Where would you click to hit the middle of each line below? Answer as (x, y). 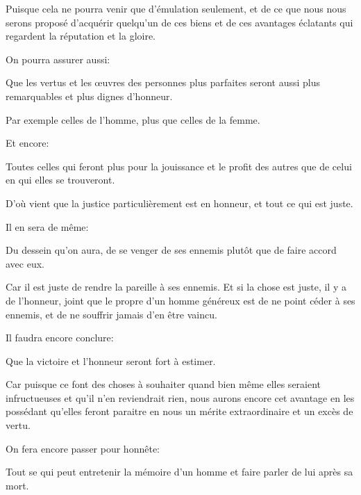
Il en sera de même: (47, 226)
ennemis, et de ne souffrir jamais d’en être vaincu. (111, 314)
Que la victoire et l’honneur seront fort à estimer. (111, 360)
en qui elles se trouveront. (60, 180)
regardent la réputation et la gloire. (81, 36)
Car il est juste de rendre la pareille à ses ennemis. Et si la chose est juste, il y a (176, 287)
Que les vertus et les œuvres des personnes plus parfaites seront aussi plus (163, 82)
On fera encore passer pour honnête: (83, 448)
